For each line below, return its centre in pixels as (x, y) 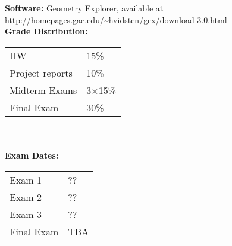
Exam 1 (26, 179)
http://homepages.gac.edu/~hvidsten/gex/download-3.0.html (116, 19)
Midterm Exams (43, 90)
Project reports (41, 72)
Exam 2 (26, 197)
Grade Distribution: (46, 31)
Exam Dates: (32, 155)
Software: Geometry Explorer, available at (84, 8)
